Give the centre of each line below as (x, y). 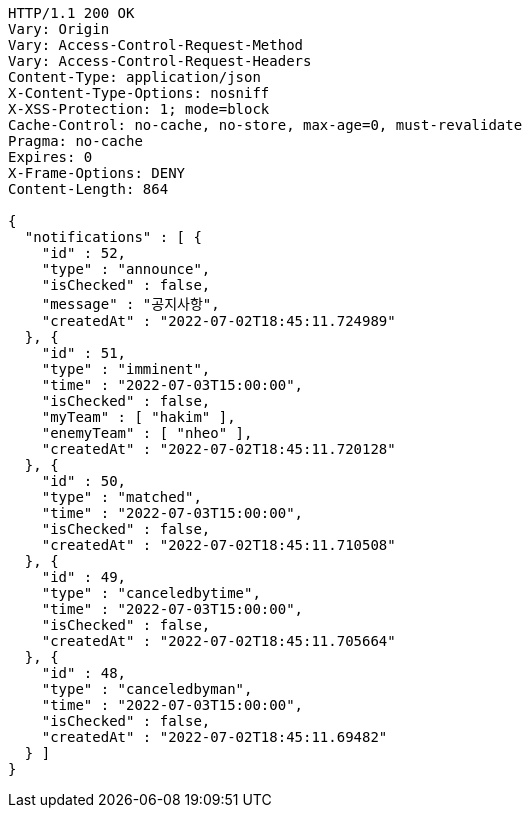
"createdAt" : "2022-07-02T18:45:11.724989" (218, 321)
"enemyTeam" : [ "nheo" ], (147, 433)
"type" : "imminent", (126, 369)
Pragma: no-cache (75, 141)
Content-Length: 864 (88, 189)
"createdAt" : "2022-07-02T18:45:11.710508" (218, 545)
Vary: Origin (59, 29)
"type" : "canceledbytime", (151, 593)
